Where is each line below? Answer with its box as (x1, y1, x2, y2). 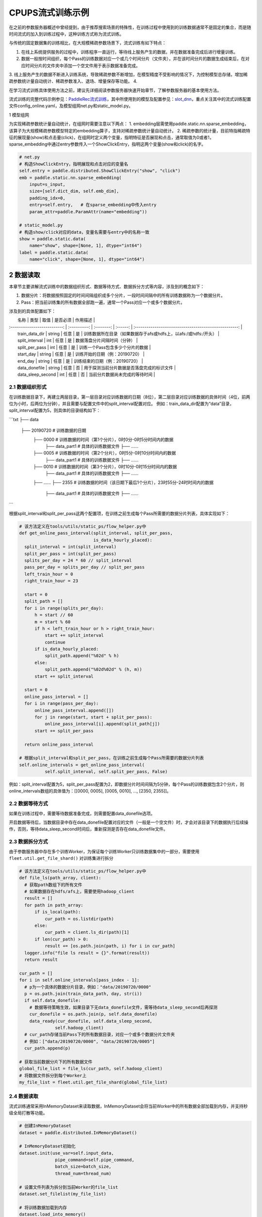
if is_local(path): (34, 909, 81, 915)
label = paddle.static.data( (19, 250, 89, 255)
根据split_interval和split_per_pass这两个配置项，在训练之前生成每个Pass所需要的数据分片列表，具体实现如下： (9, 511, 230, 516)
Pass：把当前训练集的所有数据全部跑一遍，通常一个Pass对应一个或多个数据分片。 (21, 299, 185, 305)
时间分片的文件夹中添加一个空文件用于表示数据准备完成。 (25, 62, 140, 68)
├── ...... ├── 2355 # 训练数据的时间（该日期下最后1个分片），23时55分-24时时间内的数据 (33, 479, 213, 485)
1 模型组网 (9, 112, 29, 118)
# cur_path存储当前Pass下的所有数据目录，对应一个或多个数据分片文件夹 (24, 1032, 175, 1037)
